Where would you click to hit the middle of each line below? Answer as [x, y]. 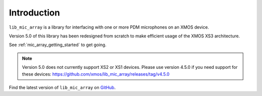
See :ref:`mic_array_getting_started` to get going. [58, 45]
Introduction [34, 13]
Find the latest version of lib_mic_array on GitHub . [62, 87]
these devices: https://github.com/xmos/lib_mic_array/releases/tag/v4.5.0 [96, 74]
